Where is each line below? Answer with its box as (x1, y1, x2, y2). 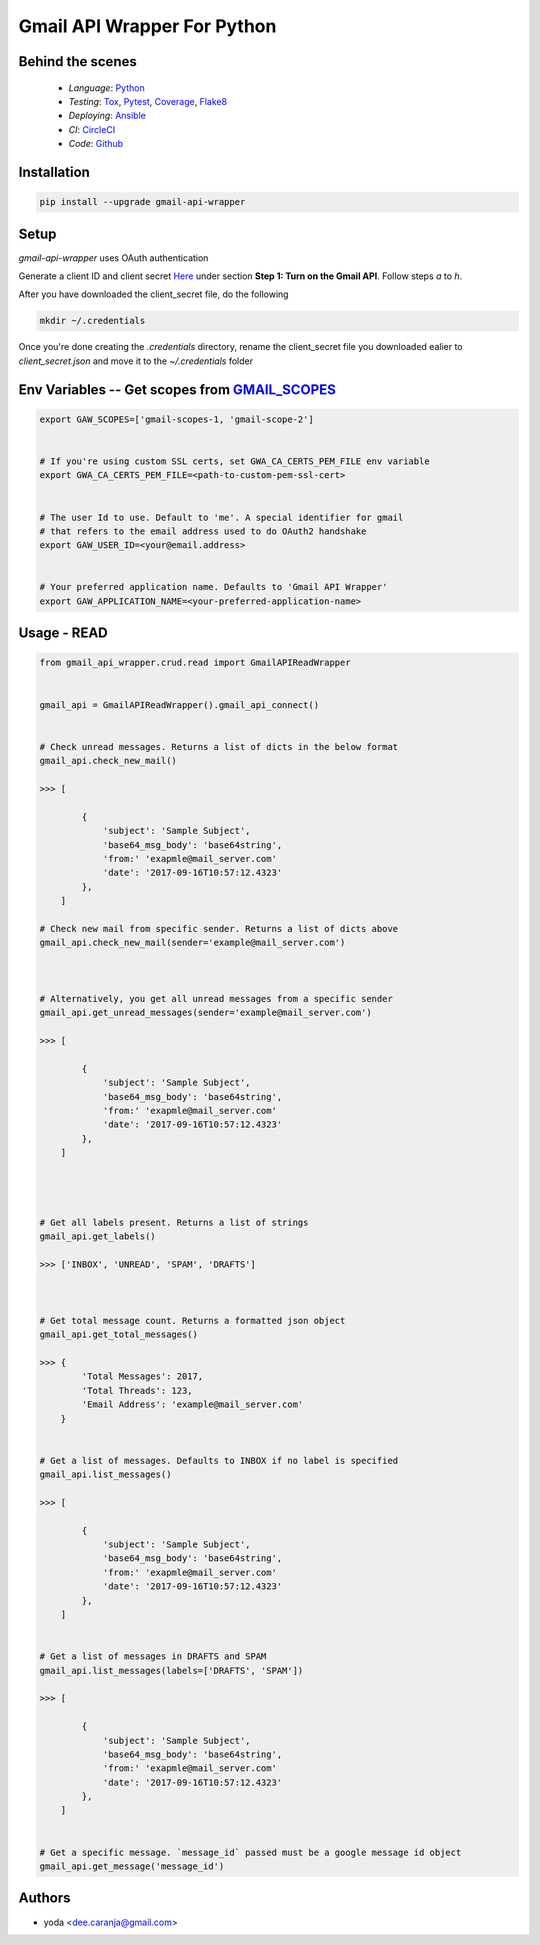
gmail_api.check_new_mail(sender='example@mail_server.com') (39, 937, 346, 949)
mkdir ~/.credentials (39, 315, 146, 327)
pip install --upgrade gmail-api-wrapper (39, 196, 246, 208)
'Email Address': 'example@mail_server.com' (81, 1399, 304, 1410)
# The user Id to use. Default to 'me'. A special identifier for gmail (39, 511, 404, 523)
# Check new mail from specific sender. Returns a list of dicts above (39, 923, 399, 934)
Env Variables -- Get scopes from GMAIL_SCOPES (18, 381, 337, 398)
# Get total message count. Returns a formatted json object (39, 1315, 346, 1326)
